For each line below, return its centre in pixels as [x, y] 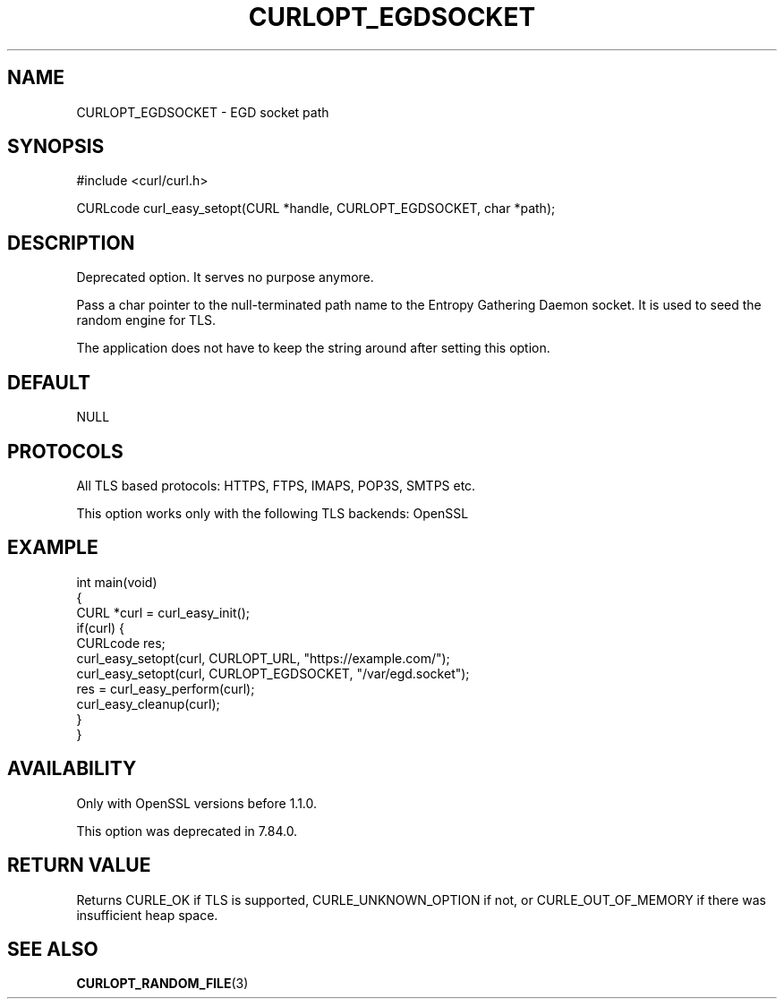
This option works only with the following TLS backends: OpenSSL [273, 513]
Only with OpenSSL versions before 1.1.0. [197, 803]
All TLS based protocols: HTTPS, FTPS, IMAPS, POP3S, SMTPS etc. [276, 485]
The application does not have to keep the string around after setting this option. [313, 348]
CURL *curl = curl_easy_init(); [163, 612]
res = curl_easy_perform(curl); [166, 688]
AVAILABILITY [72, 769]
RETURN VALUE [79, 865]
